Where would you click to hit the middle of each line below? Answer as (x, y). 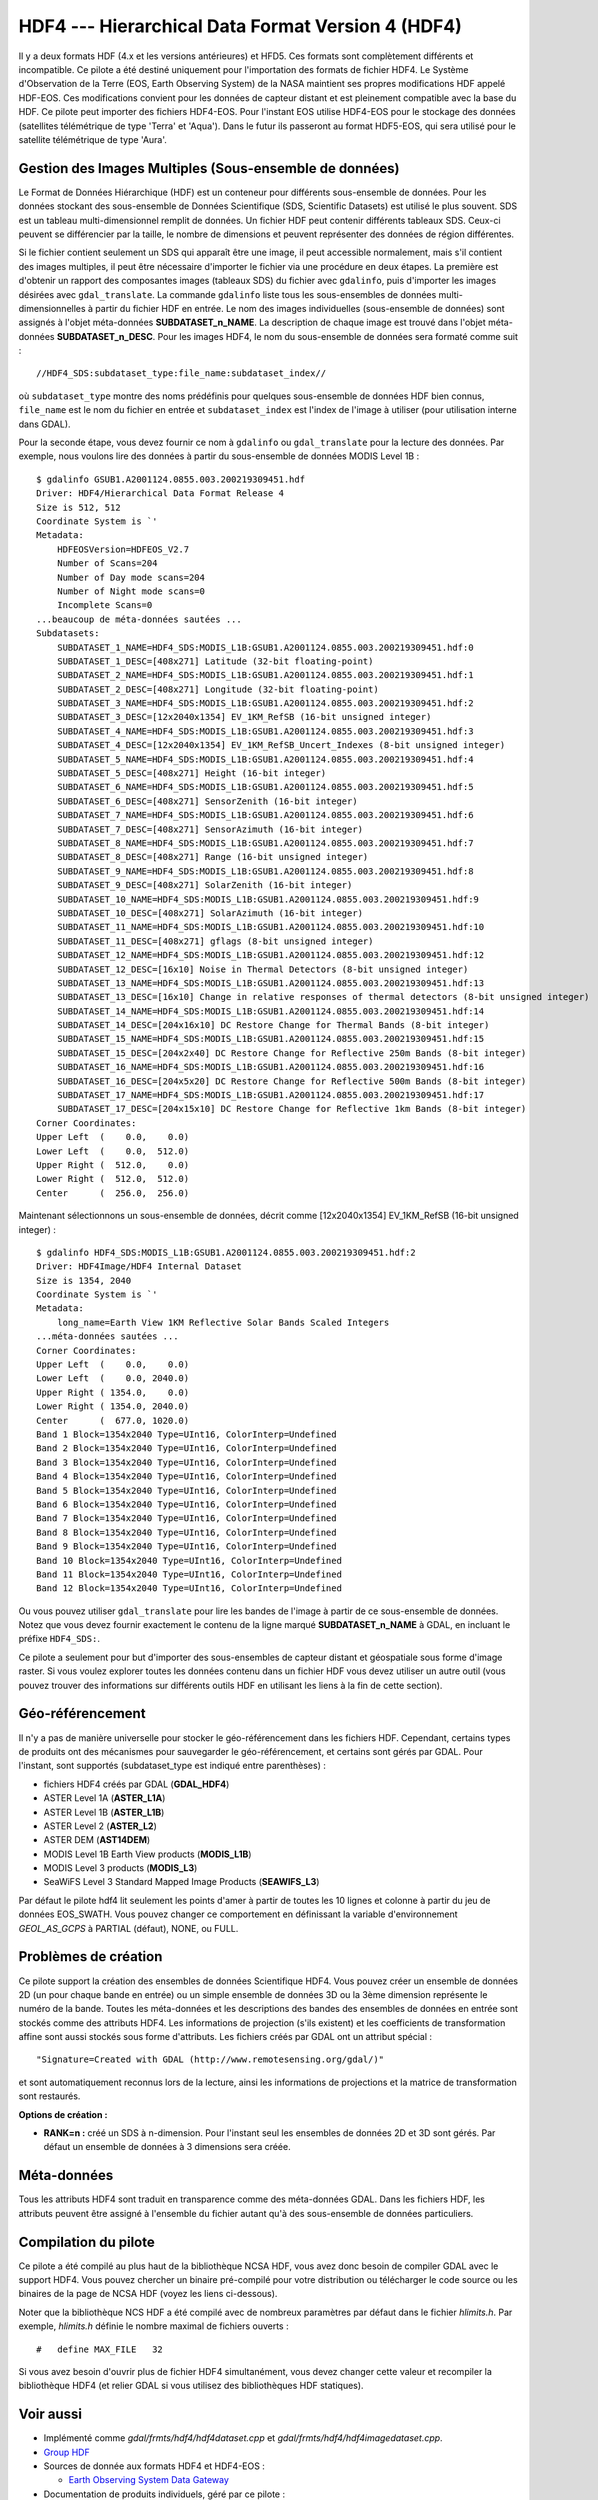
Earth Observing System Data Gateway (149, 2480)
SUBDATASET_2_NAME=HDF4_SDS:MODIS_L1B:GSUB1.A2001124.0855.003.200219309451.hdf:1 (265, 675)
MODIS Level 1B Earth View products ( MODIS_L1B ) (147, 1854)
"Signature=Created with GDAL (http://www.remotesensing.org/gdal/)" (210, 2059)
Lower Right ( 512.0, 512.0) (113, 1179)
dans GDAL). (44, 424)
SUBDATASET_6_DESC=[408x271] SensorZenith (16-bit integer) (207, 801)
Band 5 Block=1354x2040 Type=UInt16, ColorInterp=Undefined (186, 1490)
